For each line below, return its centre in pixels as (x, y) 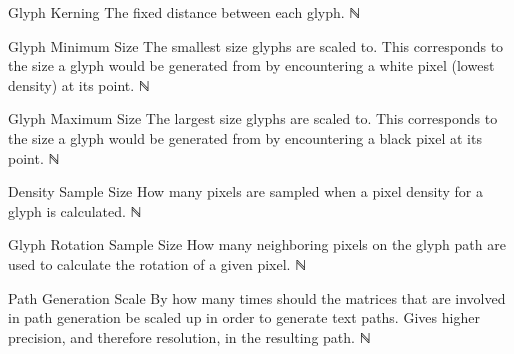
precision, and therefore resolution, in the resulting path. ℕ (189, 336)
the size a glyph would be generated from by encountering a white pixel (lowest (251, 65)
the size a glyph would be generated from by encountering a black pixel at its (245, 137)
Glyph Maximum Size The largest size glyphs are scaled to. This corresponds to (253, 118)
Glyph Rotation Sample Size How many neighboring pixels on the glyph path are (257, 244)
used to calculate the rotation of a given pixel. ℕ (157, 263)
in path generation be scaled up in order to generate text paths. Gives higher (244, 317)
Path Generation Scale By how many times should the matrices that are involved (257, 297)
